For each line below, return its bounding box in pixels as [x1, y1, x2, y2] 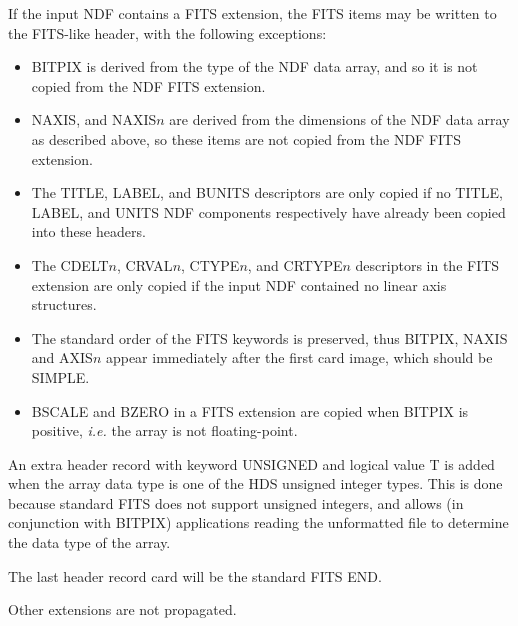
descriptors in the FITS [355, 254, 500, 275]
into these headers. [31, 221, 146, 242]
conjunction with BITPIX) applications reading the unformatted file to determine [8, 512, 509, 533]
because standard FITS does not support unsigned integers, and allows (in [8, 492, 464, 513]
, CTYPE [181, 254, 240, 275]
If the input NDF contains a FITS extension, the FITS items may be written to [8, 3, 497, 23]
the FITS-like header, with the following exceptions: [8, 22, 327, 43]
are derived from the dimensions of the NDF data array [169, 109, 510, 130]
